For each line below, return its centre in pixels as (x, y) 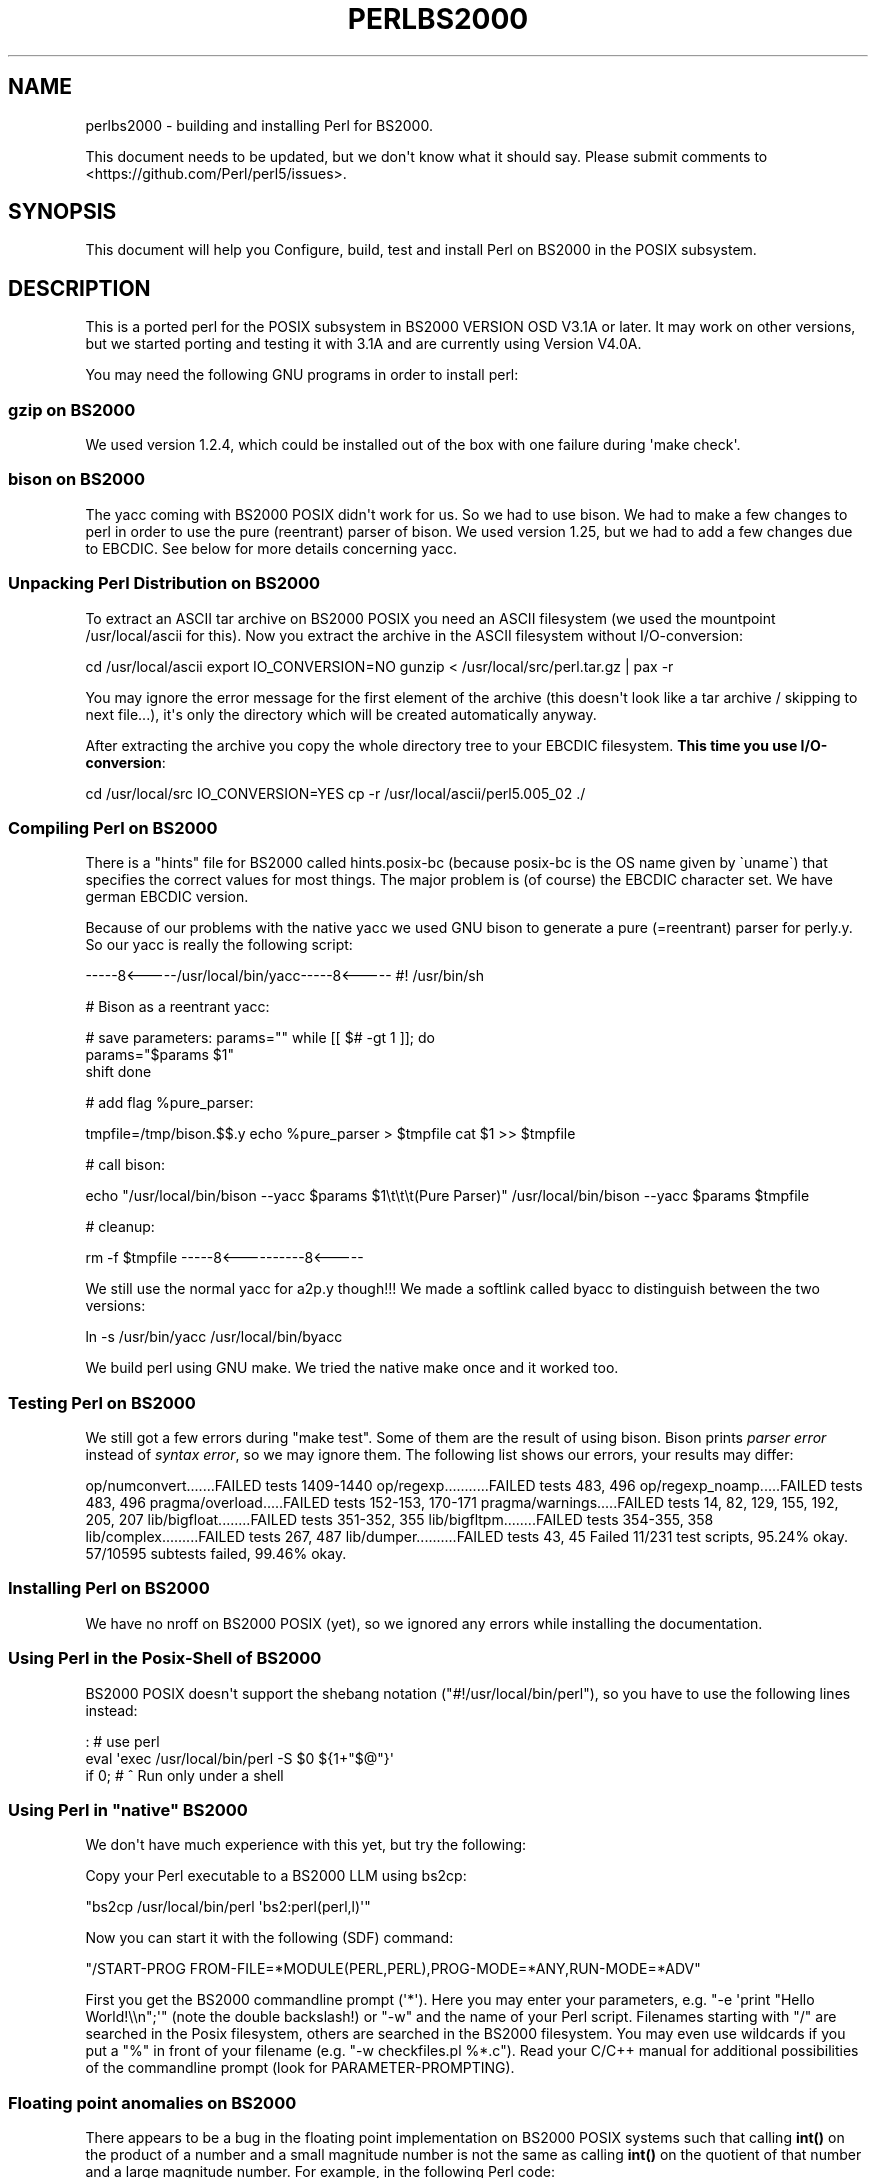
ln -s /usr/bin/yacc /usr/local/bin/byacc (214, 1337)
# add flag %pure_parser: (169, 1103)
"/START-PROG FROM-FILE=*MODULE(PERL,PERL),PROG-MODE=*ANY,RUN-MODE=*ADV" (393, 1969)
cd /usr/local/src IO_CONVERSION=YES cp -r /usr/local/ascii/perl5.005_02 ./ (335, 793)
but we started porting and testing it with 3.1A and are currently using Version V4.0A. (363, 344)
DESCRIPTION (79, 288)
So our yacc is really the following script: (219, 945)
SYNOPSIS (62, 212)
